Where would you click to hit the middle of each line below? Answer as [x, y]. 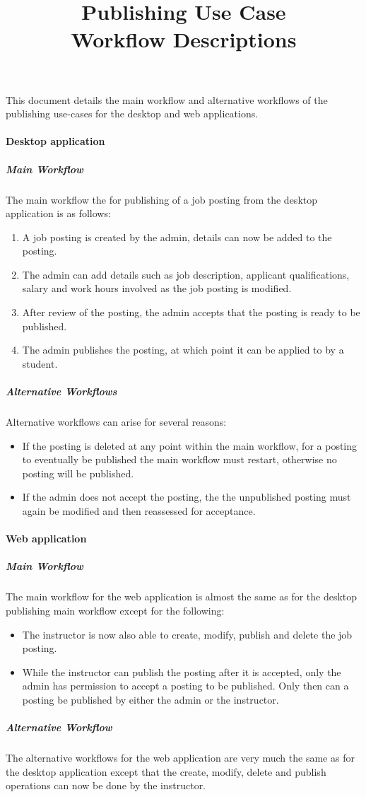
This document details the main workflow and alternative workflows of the [167, 99]
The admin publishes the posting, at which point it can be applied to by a [183, 350]
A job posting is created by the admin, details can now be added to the [177, 237]
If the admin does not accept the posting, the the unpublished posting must [187, 497]
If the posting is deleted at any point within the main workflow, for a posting [190, 445]
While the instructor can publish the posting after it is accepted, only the [182, 671]
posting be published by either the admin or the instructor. [150, 699]
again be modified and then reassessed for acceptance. [139, 510]
